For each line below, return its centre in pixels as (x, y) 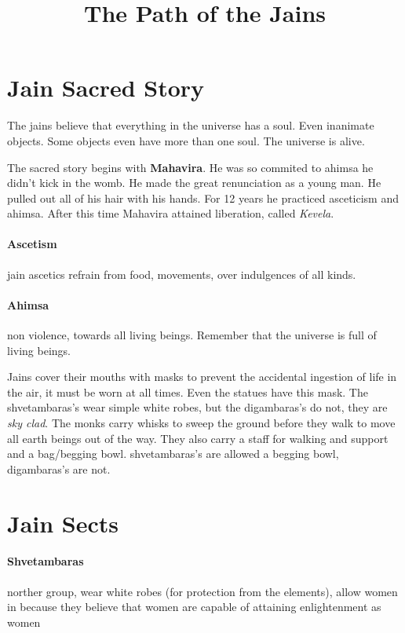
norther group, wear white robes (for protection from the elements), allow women (202, 591)
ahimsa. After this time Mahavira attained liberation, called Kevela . (171, 213)
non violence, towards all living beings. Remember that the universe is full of (192, 335)
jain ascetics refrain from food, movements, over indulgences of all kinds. (182, 274)
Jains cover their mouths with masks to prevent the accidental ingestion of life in (202, 377)
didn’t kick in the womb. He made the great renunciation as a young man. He (194, 183)
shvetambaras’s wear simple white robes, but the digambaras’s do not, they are (197, 407)
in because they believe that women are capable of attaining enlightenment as (194, 607)
